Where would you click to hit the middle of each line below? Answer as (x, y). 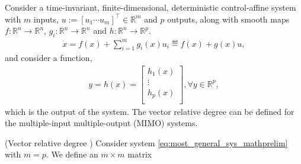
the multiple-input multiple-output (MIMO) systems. (101, 123)
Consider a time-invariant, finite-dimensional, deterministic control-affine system (150, 7)
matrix (140, 154)
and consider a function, (49, 58)
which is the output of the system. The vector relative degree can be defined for (150, 111)
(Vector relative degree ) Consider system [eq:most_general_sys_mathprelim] (146, 142)
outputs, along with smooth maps (228, 19)
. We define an (72, 154)
